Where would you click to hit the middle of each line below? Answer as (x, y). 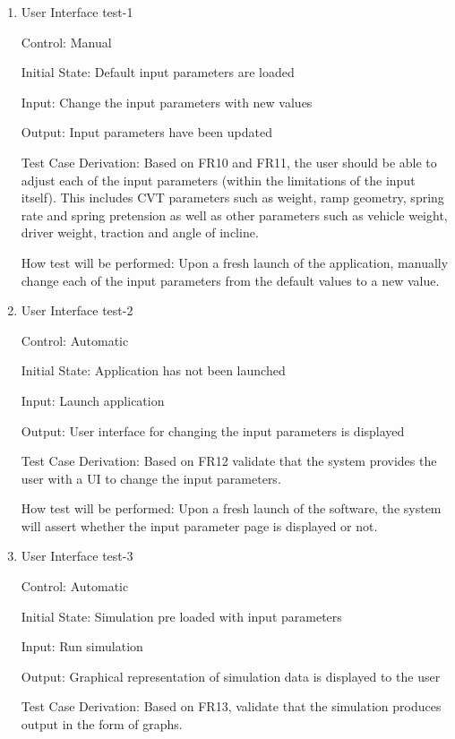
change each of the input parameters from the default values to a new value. (230, 280)
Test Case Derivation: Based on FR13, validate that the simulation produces (231, 706)
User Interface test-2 (77, 310)
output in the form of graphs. (102, 724)
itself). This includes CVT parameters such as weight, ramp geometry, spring (232, 198)
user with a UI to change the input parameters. (151, 478)
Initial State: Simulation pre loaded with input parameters (181, 616)
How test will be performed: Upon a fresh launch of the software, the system (231, 508)
